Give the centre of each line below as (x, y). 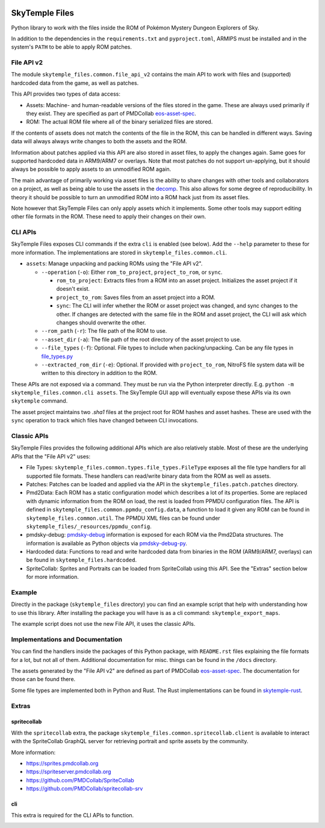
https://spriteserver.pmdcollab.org (69, 772)
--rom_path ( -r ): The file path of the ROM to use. (104, 331)
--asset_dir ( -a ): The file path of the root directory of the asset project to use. (141, 339)
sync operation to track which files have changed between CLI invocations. (105, 421)
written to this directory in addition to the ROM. (99, 373)
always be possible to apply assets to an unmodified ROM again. (91, 169)
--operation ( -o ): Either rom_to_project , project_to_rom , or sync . (132, 272)
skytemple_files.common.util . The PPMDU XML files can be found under (123, 518)
